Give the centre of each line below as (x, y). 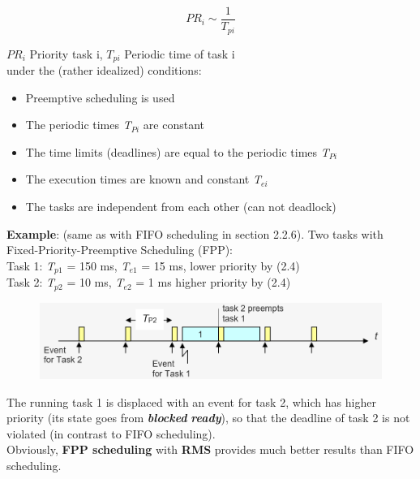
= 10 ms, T (95, 282)
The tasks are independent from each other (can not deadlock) (181, 206)
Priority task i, (66, 53)
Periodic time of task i (180, 53)
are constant (174, 125)
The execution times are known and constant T (143, 179)
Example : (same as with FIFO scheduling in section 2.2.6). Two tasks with (195, 233)
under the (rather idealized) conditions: (104, 69)
